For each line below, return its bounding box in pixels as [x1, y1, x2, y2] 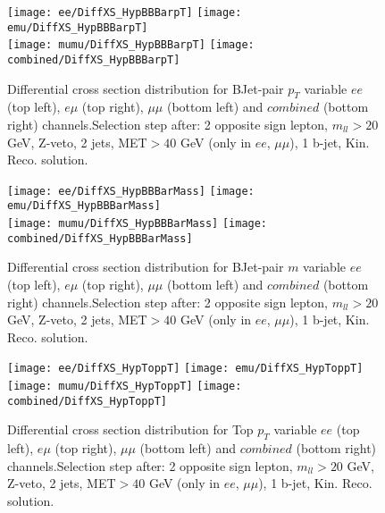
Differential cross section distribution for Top [7, 420, 254, 439]
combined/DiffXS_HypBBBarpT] [7, 53, 180, 66]
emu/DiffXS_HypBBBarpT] [7, 21, 148, 34]
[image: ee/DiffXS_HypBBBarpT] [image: [7, 6, 242, 19]
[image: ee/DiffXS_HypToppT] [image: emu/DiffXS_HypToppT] [7, 362, 364, 375]
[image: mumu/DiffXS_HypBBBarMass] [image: [7, 217, 268, 231]
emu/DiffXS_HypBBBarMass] [7, 199, 161, 213]
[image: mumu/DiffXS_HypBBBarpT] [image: [7, 38, 255, 52]
